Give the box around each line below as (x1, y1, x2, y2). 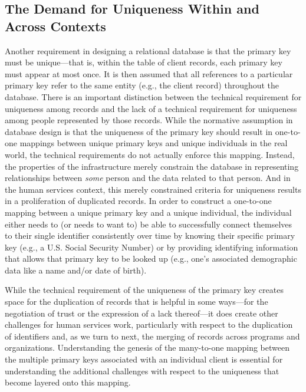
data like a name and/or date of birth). (5, 263, 147, 276)
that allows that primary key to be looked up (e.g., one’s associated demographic (5, 252, 297, 265)
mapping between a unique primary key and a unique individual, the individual (5, 206, 292, 218)
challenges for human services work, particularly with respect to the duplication (5, 318, 293, 331)
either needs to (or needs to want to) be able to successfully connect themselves (5, 218, 292, 230)
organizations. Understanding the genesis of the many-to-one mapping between (5, 341, 289, 354)
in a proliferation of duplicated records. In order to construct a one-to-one (5, 195, 272, 207)
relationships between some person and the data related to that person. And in (5, 172, 291, 184)
